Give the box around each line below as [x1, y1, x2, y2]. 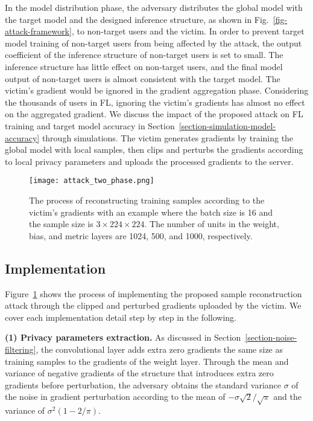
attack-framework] [5, 25, 72, 37]
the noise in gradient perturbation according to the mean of [5, 390, 226, 403]
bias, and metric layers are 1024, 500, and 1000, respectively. [29, 229, 253, 242]
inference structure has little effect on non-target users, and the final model [5, 60, 283, 72]
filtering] [5, 342, 36, 355]
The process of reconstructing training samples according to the [29, 193, 265, 206]
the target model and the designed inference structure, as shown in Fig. [5, 13, 269, 25]
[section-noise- [245, 331, 297, 344]
